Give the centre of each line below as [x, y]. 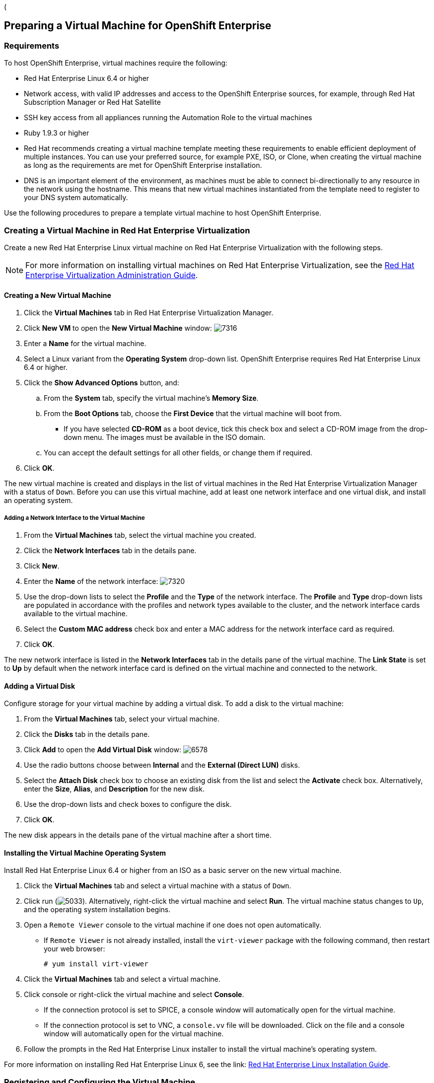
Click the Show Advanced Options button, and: [102, 383]
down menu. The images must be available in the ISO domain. [165, 437]
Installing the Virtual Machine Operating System [85, 853]
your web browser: [74, 949]
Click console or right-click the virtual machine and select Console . [134, 995]
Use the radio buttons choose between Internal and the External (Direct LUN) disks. [162, 765]
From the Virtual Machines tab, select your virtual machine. [122, 719]
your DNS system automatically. [76, 198]
